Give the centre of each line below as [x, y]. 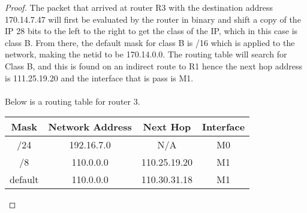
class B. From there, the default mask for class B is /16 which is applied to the [150, 42]
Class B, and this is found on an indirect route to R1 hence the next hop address [154, 66]
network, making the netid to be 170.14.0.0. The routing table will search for [146, 54]
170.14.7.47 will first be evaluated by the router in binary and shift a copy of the [153, 19]
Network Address [90, 127]
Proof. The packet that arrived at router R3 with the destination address [139, 7]
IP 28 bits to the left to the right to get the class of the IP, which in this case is [151, 31]
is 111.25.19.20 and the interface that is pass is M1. [99, 77]
